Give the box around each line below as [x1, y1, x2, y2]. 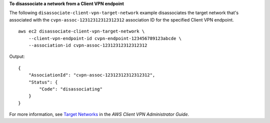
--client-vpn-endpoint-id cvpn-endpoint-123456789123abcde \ [28, 35, 182, 41]
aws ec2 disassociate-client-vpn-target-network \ [18, 28, 145, 34]
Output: [9, 53, 25, 59]
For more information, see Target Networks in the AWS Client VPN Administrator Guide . [9, 111, 189, 117]
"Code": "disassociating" [39, 86, 102, 92]
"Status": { [28, 79, 58, 85]
